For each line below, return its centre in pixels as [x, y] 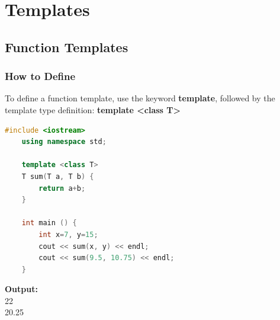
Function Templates [67, 47]
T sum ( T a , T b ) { [58, 176]
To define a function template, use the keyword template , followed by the [140, 98]
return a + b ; [62, 188]
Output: [21, 289]
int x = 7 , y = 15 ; [68, 234]
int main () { [49, 223]
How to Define [40, 76]
